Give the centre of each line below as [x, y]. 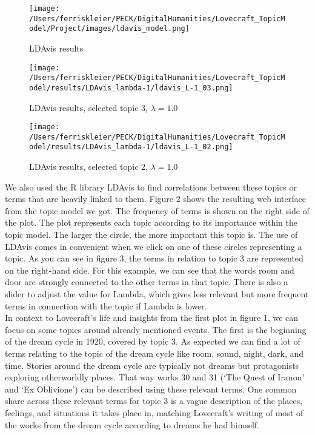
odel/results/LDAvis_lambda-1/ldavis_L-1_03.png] [131, 88]
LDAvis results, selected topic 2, [88, 167]
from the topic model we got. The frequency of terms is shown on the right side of [157, 210]
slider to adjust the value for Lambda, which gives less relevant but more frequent [157, 294]
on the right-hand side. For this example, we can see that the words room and [150, 270]
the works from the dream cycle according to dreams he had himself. [132, 424]
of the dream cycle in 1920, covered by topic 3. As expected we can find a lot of [153, 341]
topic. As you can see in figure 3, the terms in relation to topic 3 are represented [154, 258]
